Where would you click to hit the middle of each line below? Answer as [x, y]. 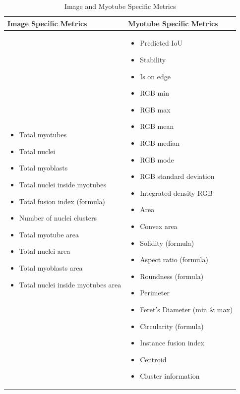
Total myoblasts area [51, 267]
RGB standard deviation [177, 176]
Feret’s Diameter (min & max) [186, 309]
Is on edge [155, 76]
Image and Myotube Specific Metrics [120, 6]
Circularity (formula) [172, 326]
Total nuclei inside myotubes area [70, 284]
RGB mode [157, 159]
